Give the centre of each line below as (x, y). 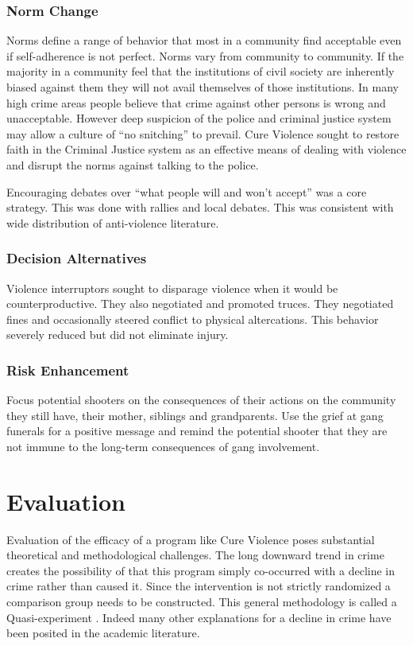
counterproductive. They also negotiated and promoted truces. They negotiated (200, 304)
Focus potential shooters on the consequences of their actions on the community (201, 400)
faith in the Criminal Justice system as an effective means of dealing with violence (206, 149)
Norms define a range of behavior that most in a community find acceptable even (204, 40)
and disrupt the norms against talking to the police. (133, 164)
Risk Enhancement (68, 370)
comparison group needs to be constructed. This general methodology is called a (202, 602)
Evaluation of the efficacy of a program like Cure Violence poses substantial (191, 539)
